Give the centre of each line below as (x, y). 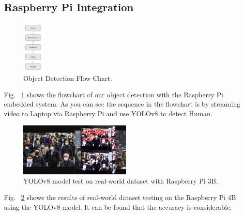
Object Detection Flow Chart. (68, 78)
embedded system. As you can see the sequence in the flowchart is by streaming (122, 104)
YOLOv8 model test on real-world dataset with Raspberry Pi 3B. (121, 181)
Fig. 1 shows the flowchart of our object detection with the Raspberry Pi (114, 94)
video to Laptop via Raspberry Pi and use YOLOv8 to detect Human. (108, 114)
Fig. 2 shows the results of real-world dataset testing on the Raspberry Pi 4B (120, 197)
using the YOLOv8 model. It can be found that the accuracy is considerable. (118, 207)
